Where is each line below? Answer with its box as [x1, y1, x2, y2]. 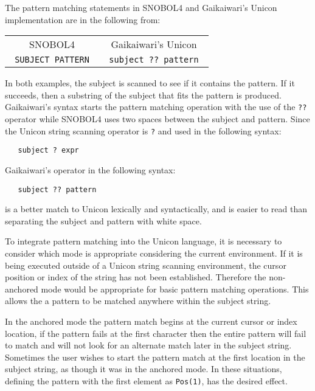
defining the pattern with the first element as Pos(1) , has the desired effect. [5, 374, 288, 387]
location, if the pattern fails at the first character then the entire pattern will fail [5, 327, 306, 339]
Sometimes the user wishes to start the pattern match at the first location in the [5, 350, 305, 363]
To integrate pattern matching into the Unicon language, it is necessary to [5, 235, 282, 247]
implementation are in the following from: [5, 13, 161, 26]
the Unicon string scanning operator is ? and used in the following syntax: [5, 124, 282, 137]
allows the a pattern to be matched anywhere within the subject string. [5, 294, 271, 307]
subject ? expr [18, 146, 79, 155]
